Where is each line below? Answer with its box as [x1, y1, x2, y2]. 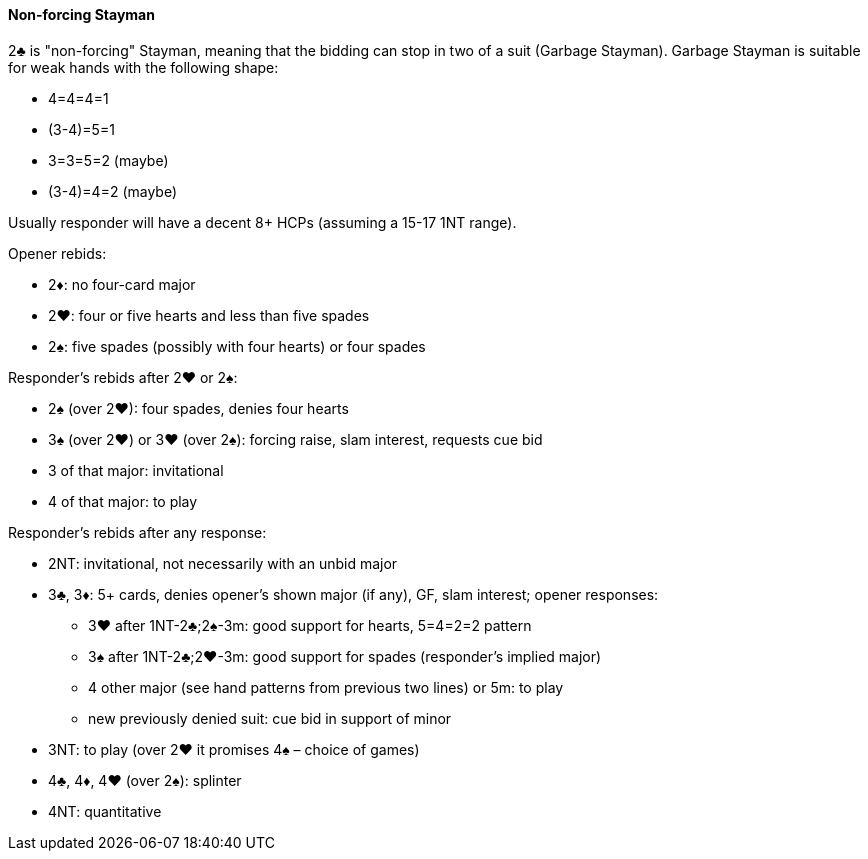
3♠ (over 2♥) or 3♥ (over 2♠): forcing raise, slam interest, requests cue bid [48, 430, 543, 448]
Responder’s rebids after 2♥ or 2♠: [8, 368, 238, 386]
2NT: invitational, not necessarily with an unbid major [48, 554, 398, 572]
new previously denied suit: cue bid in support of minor [88, 709, 452, 727]
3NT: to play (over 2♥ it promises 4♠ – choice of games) [48, 740, 420, 758]
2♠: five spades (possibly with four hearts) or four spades [48, 337, 426, 355]
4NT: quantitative [48, 802, 162, 820]
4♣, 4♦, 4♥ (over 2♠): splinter [48, 771, 242, 789]
